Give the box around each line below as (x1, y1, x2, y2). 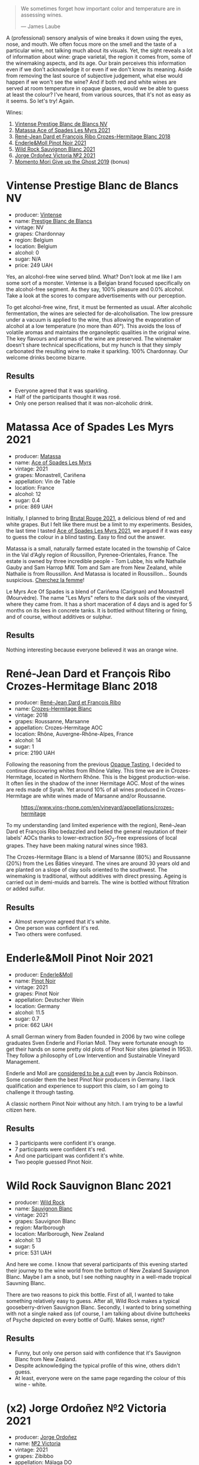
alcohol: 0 (14, 249, 40, 256)
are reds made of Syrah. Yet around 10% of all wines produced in (6, 786, 165, 793)
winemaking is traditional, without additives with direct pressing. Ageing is (6, 872, 187, 880)
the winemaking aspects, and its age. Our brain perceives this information (6, 59, 186, 66)
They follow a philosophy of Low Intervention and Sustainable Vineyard (6, 1051, 180, 1059)
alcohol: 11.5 (14, 1009, 45, 1016)
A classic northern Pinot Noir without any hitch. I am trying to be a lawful (6, 1100, 183, 1107)
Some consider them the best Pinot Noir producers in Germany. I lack (6, 1076, 176, 1083)
